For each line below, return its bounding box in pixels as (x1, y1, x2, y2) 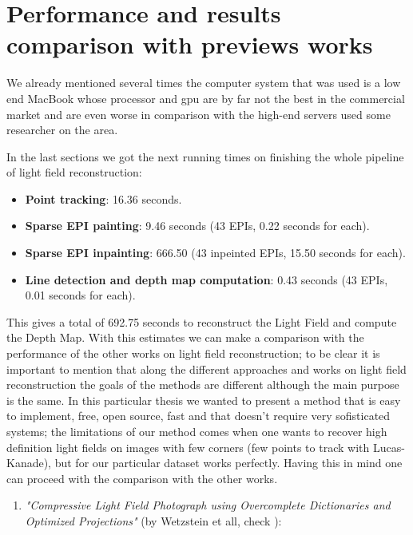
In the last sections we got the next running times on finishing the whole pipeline (6, 148, 404, 164)
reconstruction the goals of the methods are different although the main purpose (6, 376, 399, 393)
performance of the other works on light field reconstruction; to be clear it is (6, 345, 380, 362)
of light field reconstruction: (6, 164, 142, 180)
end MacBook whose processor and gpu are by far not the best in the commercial (6, 89, 405, 106)
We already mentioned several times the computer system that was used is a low (6, 74, 401, 91)
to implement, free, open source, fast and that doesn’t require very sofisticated (6, 407, 391, 424)
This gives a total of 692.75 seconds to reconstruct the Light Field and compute (6, 313, 397, 330)
